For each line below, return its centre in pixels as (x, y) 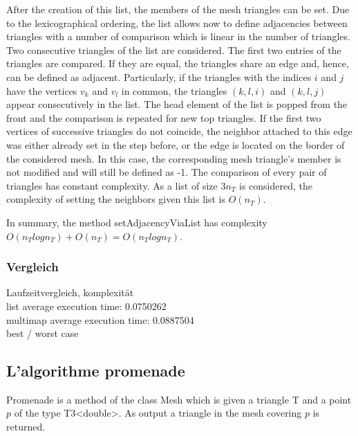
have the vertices (42, 90)
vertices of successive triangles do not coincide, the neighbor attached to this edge (179, 131)
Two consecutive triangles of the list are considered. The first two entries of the (174, 49)
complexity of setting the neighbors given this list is (116, 199)
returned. (26, 427)
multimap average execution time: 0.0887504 (100, 319)
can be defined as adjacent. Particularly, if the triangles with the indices (159, 76)
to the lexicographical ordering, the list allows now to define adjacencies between (177, 22)
